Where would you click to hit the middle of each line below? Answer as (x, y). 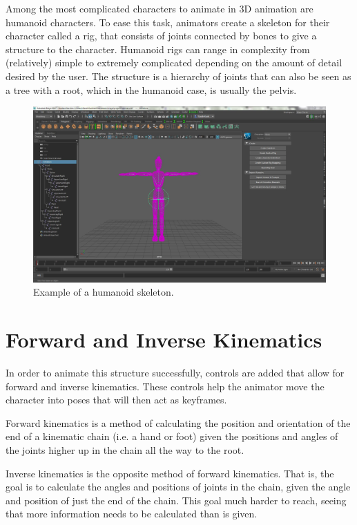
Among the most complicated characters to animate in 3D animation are (160, 8)
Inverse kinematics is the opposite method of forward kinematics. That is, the (170, 473)
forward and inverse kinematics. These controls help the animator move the (165, 386)
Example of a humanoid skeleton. (104, 292)
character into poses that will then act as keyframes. (116, 400)
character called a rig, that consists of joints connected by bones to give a (161, 36)
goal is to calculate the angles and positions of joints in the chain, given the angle (178, 487)
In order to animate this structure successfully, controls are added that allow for (175, 373)
